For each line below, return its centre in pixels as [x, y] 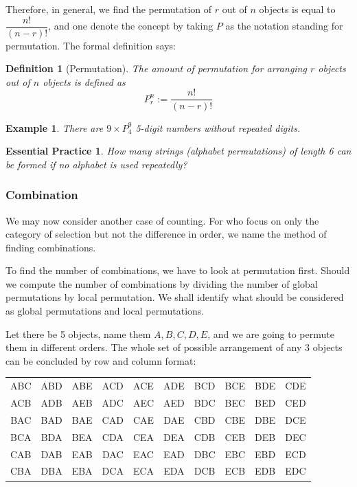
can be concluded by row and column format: [101, 360]
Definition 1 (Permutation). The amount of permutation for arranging [156, 68]
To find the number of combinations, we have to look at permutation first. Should [178, 270]
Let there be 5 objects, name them [78, 333]
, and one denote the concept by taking [131, 26]
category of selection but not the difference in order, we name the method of [166, 234]
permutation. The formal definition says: [91, 45]
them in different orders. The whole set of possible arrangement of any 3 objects [174, 347]
